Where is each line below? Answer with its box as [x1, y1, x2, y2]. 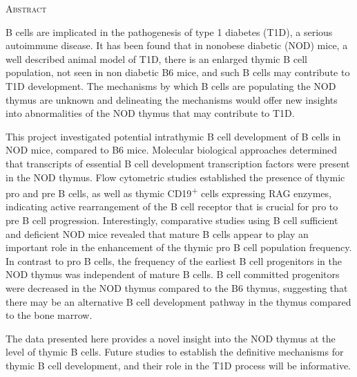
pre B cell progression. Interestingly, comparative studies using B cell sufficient [6, 212, 338, 227]
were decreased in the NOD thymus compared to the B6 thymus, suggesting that [6, 280, 348, 295]
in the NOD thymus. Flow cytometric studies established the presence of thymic [6, 169, 345, 184]
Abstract [6, 1, 47, 15]
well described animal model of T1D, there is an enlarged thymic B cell [6, 51, 307, 66]
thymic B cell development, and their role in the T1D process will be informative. [6, 358, 351, 372]
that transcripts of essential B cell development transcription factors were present [6, 156, 350, 170]
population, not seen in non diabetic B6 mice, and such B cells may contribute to [6, 65, 350, 80]
